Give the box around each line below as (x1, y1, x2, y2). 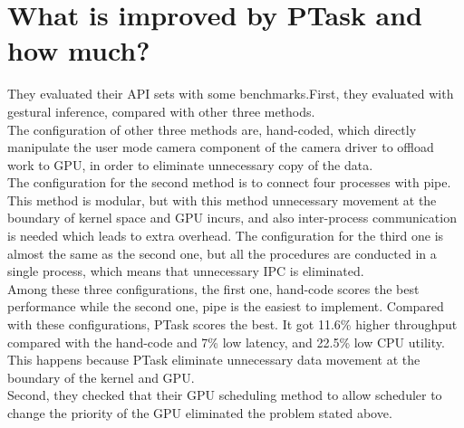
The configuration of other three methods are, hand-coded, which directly (7, 119, 417, 138)
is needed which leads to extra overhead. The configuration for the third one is (7, 226, 444, 245)
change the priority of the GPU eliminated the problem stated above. (7, 404, 392, 422)
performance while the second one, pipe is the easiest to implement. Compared (7, 297, 444, 316)
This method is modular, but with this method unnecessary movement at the (7, 190, 437, 209)
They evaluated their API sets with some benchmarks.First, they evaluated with (7, 84, 454, 103)
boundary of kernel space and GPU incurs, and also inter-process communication (7, 208, 457, 227)
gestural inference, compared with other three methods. (7, 101, 315, 120)
